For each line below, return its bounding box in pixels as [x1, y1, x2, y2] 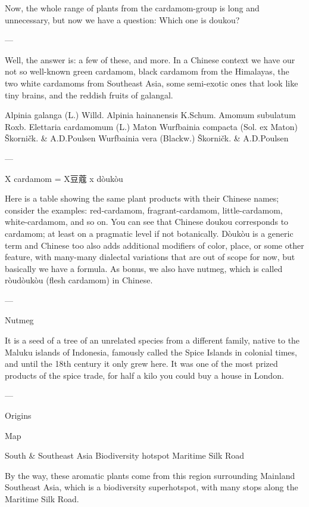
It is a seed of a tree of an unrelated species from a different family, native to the [5, 334, 300, 347]
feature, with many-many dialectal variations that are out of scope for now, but [5, 251, 295, 263]
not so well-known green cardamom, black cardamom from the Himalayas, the [5, 65, 289, 78]
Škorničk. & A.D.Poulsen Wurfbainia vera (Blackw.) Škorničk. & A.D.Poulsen [5, 132, 289, 144]
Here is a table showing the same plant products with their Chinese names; [5, 192, 279, 205]
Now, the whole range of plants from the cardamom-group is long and [5, 2, 260, 14]
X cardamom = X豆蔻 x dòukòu [5, 172, 123, 184]
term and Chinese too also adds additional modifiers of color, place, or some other [5, 239, 304, 251]
